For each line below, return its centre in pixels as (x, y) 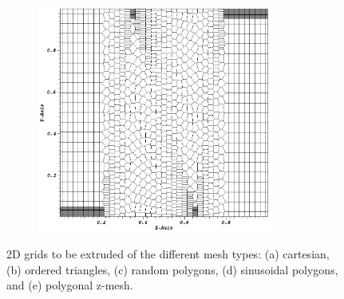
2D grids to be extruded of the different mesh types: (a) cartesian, (168, 254)
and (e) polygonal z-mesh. (70, 285)
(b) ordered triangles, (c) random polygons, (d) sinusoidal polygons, (172, 269)
